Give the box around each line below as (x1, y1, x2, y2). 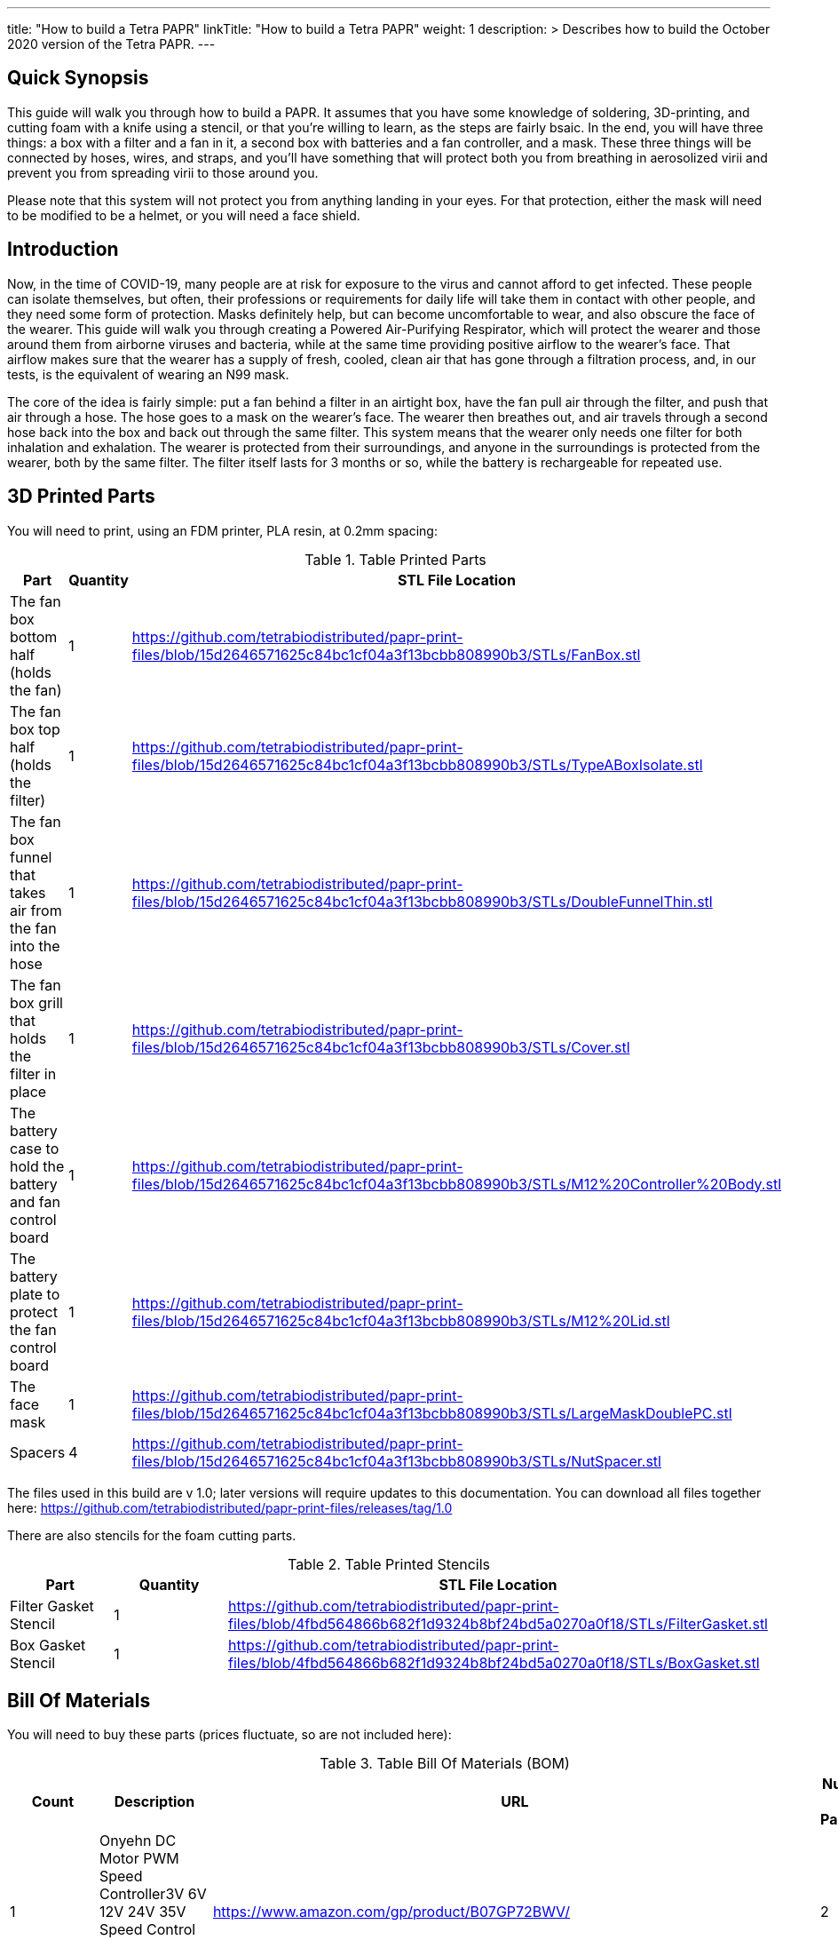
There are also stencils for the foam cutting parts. (7, 1527, 296, 1543)
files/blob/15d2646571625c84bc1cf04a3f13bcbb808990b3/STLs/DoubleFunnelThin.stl (131, 892, 713, 910)
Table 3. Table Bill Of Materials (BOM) (320, 1754, 570, 1773)
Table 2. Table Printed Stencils (287, 1554, 491, 1573)
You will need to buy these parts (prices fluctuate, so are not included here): (7, 1727, 452, 1743)
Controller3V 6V (99, 1885, 207, 1904)
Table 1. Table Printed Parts (304, 550, 486, 568)
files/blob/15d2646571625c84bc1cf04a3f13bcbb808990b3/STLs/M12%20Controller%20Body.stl (131, 1174, 782, 1193)
